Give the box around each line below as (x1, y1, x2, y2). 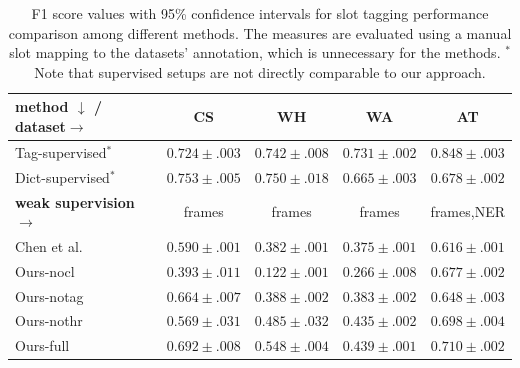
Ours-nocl (15, 260, 75, 281)
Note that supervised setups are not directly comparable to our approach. (34, 61, 486, 82)
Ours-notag (15, 285, 84, 306)
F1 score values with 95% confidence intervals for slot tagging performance (31, 3, 489, 23)
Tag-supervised (15, 141, 107, 162)
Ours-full (15, 335, 70, 356)
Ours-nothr (15, 310, 83, 331)
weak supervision (15, 191, 135, 212)
